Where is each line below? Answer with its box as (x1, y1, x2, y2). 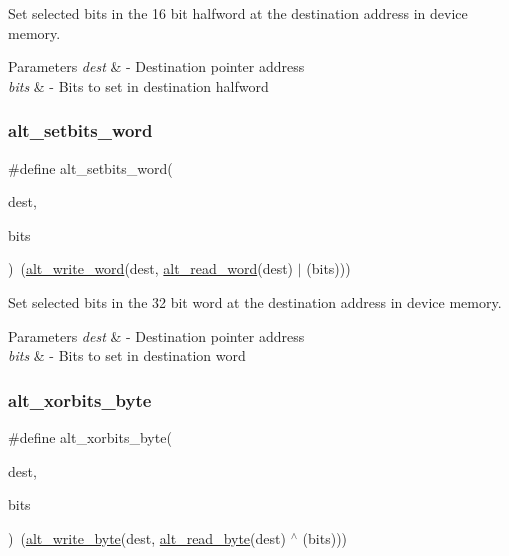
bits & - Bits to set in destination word (8, 345, 246, 366)
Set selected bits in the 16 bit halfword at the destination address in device (8, 3, 468, 23)
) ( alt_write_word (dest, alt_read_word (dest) (8, 258, 294, 279)
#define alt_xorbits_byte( (8, 426, 172, 447)
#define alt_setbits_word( (8, 157, 173, 178)
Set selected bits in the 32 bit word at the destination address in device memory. (8, 291, 502, 312)
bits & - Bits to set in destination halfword (8, 75, 269, 96)
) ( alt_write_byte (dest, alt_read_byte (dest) (8, 527, 286, 548)
